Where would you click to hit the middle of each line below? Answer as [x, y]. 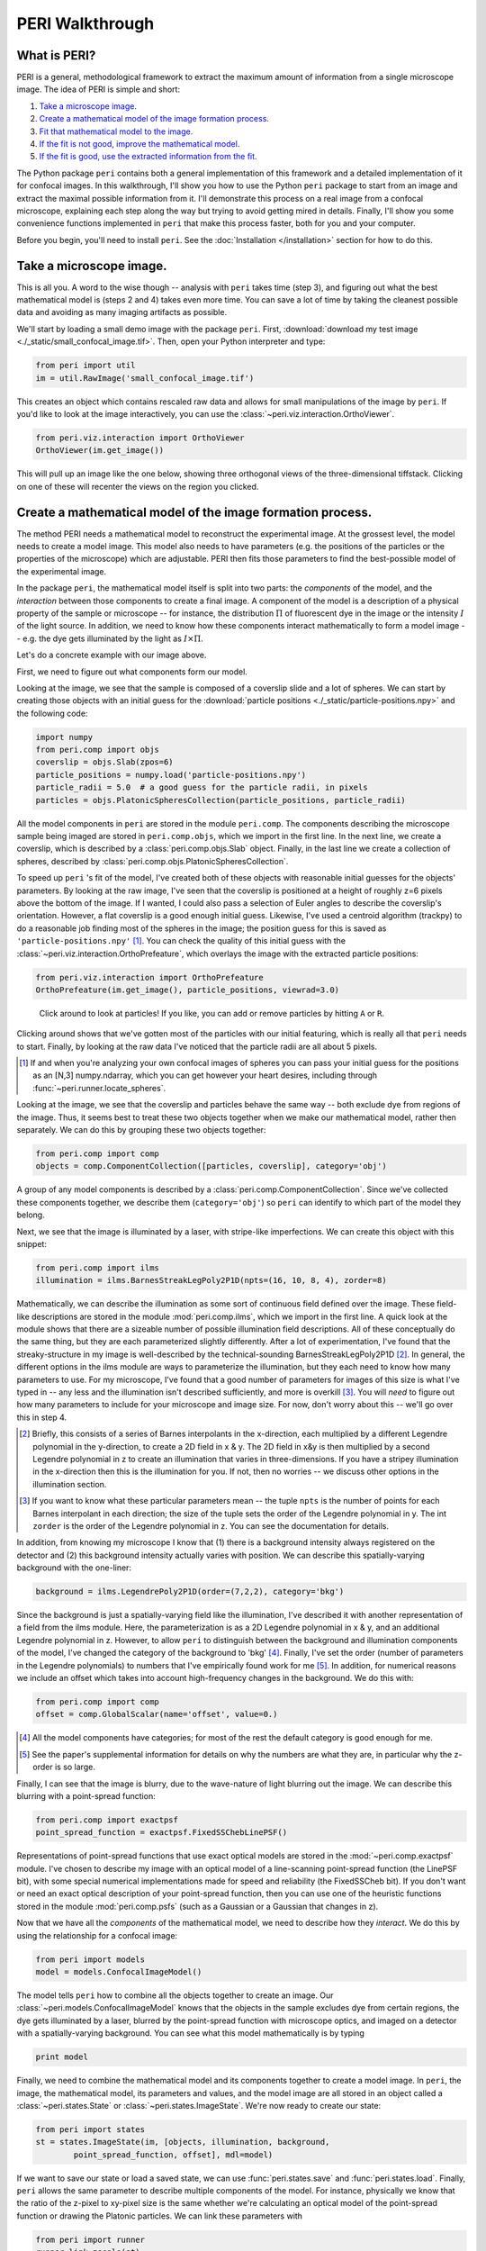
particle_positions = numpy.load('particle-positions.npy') [171, 775]
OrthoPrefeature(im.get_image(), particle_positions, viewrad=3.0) [188, 990]
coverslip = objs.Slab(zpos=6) [105, 762]
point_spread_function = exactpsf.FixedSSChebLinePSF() [162, 1833]
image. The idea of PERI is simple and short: [98, 89]
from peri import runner [90, 2239]
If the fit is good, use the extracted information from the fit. [148, 157]
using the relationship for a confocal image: [97, 1935]
